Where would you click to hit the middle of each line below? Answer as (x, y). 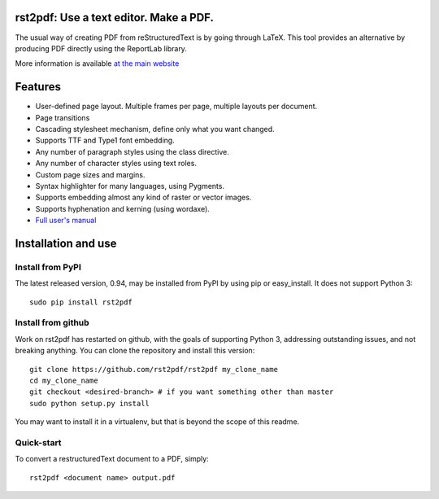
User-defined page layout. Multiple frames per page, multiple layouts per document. (176, 107)
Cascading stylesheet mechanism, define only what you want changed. (155, 129)
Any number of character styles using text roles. (116, 164)
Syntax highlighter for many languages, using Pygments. (130, 186)
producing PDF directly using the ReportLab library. (101, 48)
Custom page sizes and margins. (90, 174)
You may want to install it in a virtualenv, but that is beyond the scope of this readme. (157, 422)
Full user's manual (66, 221)
